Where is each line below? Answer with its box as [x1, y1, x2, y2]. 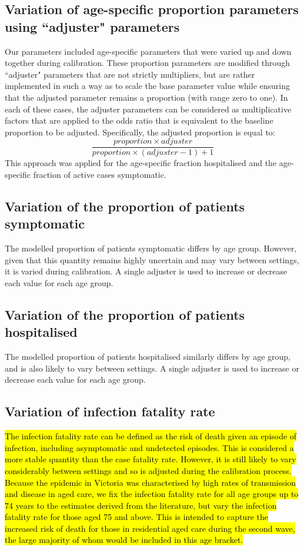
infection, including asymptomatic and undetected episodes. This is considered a [5, 441, 294, 453]
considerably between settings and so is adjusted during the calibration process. [5, 464, 292, 476]
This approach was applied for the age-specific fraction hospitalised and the [5, 157, 277, 169]
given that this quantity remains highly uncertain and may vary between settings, [5, 253, 299, 266]
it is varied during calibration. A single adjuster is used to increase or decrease [5, 265, 288, 277]
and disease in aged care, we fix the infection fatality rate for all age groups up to [5, 488, 299, 500]
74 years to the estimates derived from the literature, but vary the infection [5, 499, 277, 511]
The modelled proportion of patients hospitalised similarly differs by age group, [5, 350, 290, 363]
